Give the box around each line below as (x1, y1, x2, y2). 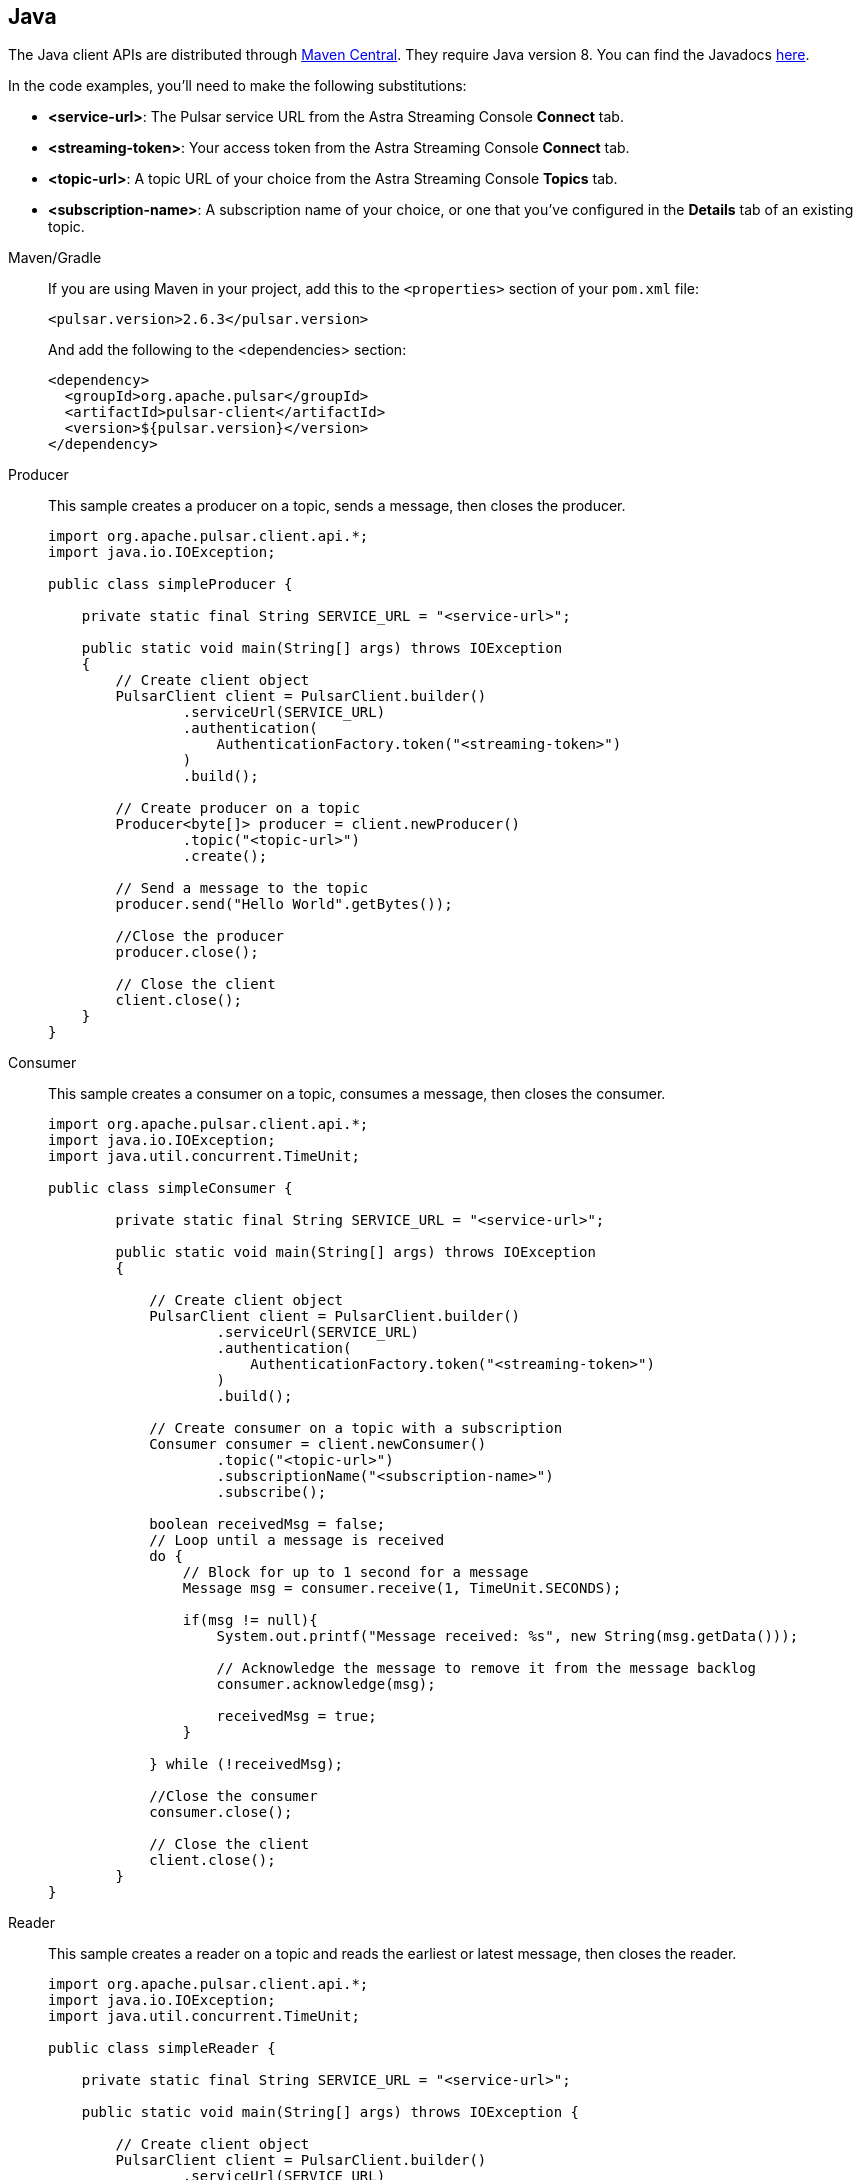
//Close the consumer (149, 1788, 318, 1805)
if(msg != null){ (182, 1612, 318, 1629)
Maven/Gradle (8, 249, 102, 267)
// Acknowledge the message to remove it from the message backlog (216, 1660, 757, 1677)
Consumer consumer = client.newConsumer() (149, 1436, 487, 1453)
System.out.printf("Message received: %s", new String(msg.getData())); (216, 1628, 799, 1645)
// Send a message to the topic (115, 880, 369, 897)
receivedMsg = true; (216, 1708, 377, 1725)
